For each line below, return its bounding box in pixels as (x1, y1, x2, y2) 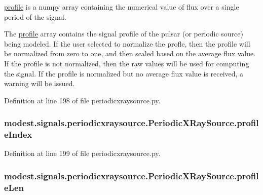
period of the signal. (4, 11, 66, 22)
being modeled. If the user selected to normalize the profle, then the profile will (4, 38, 250, 49)
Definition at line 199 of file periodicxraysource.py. (4, 148, 161, 159)
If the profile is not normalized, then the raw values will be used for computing (4, 58, 249, 68)
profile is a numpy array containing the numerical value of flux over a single (4, 2, 239, 12)
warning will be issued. (4, 78, 75, 89)
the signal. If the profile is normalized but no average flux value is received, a (4, 68, 244, 79)
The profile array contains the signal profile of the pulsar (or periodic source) (4, 28, 243, 39)
